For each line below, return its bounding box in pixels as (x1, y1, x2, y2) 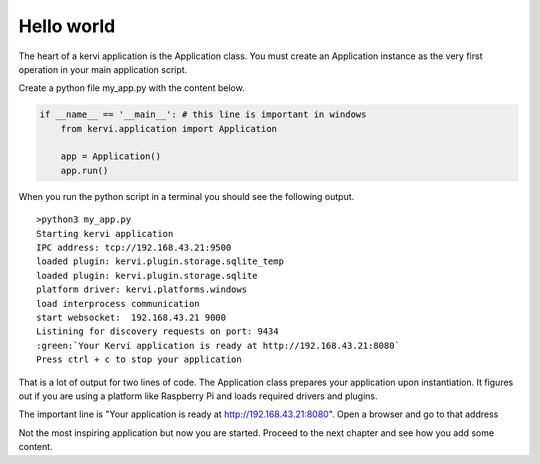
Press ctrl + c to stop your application (36, 354, 242, 365)
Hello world (18, 15, 116, 37)
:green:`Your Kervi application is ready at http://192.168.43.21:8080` (36, 340, 400, 351)
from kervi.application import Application (60, 123, 277, 134)
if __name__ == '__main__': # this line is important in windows (39, 109, 367, 120)
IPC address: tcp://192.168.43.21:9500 (36, 242, 232, 254)
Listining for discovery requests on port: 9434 (36, 326, 279, 337)
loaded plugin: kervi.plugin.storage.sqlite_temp (36, 256, 285, 267)
